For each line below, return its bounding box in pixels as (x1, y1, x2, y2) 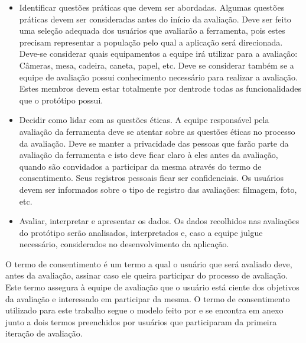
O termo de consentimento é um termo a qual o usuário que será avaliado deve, (5, 257, 292, 270)
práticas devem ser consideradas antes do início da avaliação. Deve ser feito (19, 12, 291, 25)
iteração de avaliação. (5, 327, 83, 339)
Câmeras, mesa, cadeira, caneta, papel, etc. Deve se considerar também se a (19, 59, 294, 71)
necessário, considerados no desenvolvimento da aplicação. (19, 238, 229, 250)
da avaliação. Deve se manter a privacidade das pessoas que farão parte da (19, 137, 289, 149)
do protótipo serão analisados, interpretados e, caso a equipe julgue (19, 226, 263, 238)
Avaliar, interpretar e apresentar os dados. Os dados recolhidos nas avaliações (19, 215, 300, 227)
